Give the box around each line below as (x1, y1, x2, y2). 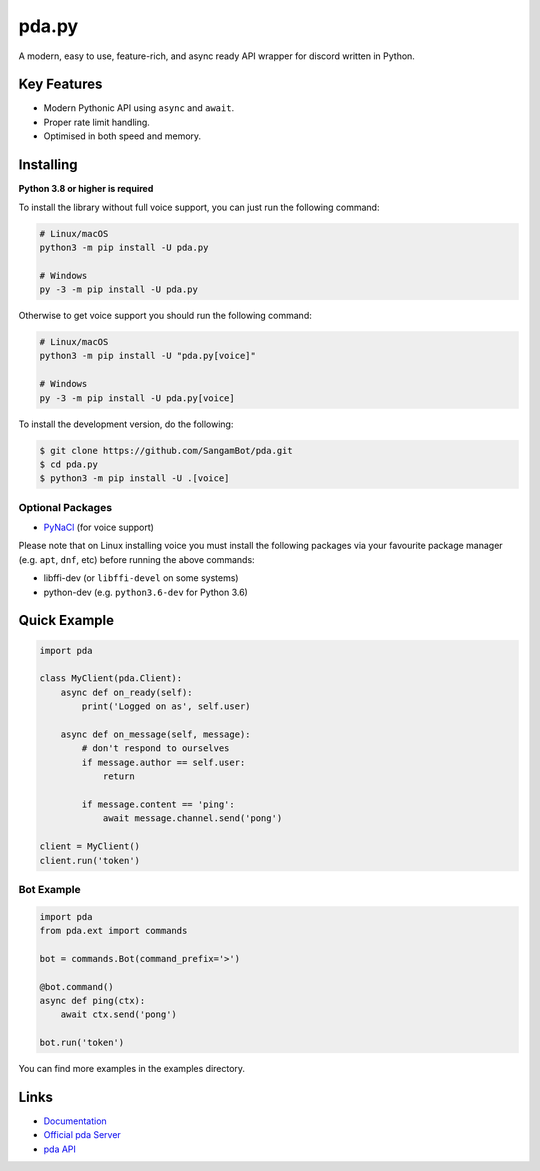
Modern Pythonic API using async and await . (43, 102, 235, 114)
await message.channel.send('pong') (102, 813, 283, 824)
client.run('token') (39, 855, 140, 866)
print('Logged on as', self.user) (81, 701, 251, 712)
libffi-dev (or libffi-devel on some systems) (43, 572, 239, 584)
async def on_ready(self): (60, 686, 194, 698)
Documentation (43, 1115, 107, 1127)
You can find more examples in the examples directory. (18, 1063, 245, 1075)
